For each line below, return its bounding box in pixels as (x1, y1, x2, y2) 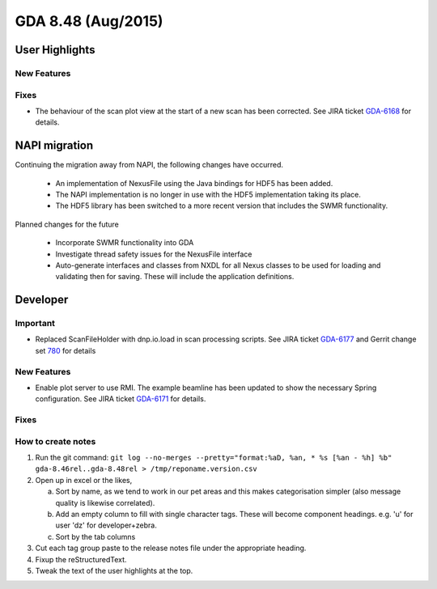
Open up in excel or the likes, (35, 475, 133, 485)
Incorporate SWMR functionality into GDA (55, 238, 194, 248)
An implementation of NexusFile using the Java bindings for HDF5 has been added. (55, 178, 333, 188)
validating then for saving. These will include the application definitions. (55, 272, 295, 282)
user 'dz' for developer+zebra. (55, 520, 157, 530)
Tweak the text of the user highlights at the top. (35, 566, 193, 575)
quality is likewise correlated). (55, 498, 155, 507)
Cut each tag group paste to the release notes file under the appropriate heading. (35, 543, 307, 553)
